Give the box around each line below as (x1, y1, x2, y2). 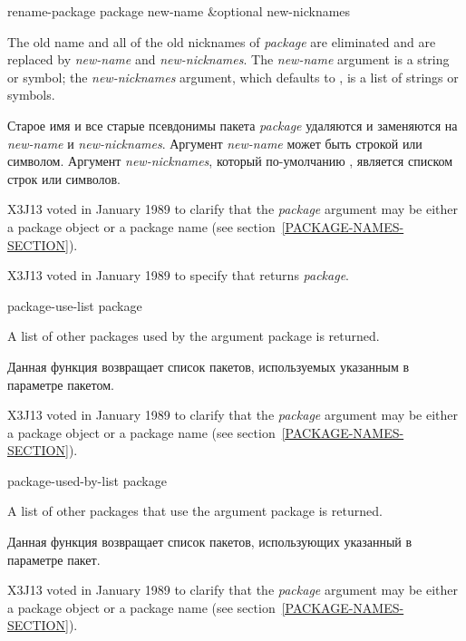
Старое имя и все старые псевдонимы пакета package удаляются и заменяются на (7, 115, 458, 134)
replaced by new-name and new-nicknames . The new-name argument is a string (7, 50, 450, 69)
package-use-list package (7, 296, 142, 315)
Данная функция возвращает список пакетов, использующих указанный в (7, 532, 413, 551)
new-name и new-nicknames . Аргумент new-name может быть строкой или (7, 133, 422, 152)
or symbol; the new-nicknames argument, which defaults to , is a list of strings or (7, 67, 459, 86)
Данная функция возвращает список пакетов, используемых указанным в (7, 356, 410, 375)
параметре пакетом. (7, 374, 114, 393)
